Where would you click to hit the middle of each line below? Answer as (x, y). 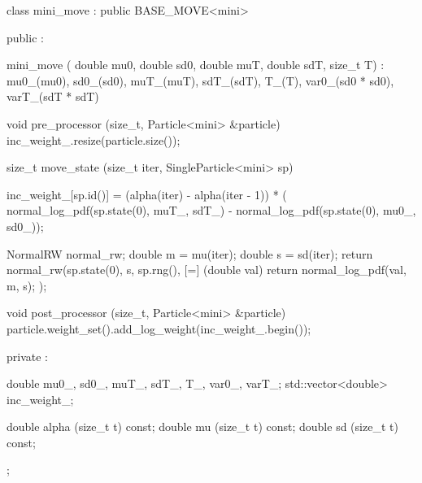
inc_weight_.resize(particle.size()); (94, 139)
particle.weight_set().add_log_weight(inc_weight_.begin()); (159, 328)
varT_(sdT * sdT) (53, 96)
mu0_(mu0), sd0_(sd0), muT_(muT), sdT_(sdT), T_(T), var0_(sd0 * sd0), (200, 80)
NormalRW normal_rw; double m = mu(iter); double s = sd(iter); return (190, 253)
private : (27, 356)
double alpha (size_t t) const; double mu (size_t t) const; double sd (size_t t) (202, 426)
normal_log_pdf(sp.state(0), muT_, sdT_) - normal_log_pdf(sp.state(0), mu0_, (211, 210)
